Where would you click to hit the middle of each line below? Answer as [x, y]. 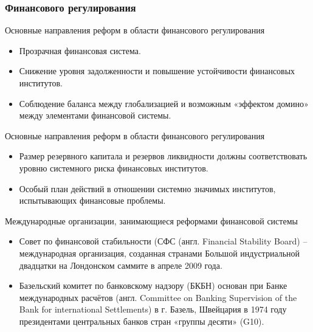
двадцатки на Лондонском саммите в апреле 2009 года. [121, 265]
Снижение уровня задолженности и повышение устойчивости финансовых [157, 71]
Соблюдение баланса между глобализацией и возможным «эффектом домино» [164, 103]
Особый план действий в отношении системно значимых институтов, [147, 188]
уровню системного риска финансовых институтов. [114, 168]
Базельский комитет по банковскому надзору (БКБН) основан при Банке [153, 285]
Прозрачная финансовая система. [80, 50]
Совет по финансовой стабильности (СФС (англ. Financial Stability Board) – [163, 241]
